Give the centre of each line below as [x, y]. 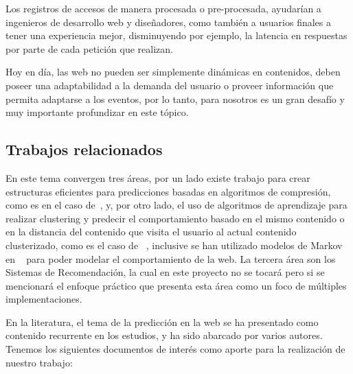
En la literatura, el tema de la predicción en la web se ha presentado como [162, 322]
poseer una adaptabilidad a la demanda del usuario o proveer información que [170, 85]
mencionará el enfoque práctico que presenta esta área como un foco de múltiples [176, 285]
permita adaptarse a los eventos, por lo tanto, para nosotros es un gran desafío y [175, 98]
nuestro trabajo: [39, 362]
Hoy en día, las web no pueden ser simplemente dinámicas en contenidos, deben [173, 72]
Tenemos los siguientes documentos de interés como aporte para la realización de [175, 349]
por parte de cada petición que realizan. [89, 48]
